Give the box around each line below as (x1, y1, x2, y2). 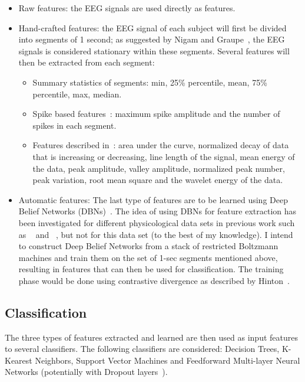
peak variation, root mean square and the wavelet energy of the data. (32, 174, 283, 186)
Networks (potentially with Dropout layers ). (5, 365, 168, 378)
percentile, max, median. (32, 87, 122, 100)
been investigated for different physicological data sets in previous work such (18, 216, 295, 228)
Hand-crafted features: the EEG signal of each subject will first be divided (18, 21, 287, 34)
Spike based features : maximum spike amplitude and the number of (32, 107, 280, 120)
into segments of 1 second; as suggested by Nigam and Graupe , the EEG (18, 33, 285, 45)
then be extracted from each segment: (18, 56, 155, 68)
